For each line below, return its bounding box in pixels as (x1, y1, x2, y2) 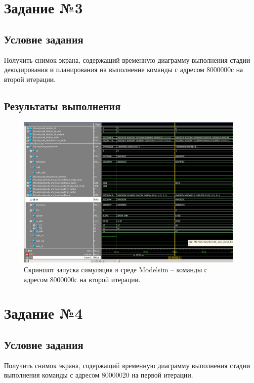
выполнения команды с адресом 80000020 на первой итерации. (4, 370, 193, 380)
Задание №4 (4, 303, 83, 323)
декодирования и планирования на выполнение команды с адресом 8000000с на (4, 64, 243, 75)
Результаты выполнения (4, 98, 121, 113)
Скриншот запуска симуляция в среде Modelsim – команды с (24, 264, 208, 275)
